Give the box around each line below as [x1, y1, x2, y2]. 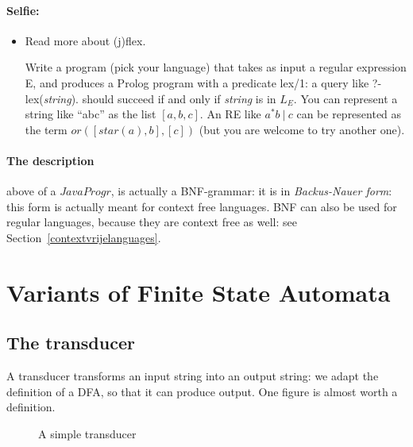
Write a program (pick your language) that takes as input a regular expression [25, 59, 407, 75]
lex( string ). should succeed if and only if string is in [25, 90, 276, 106]
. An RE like [199, 106, 261, 122]
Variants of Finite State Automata [6, 276, 391, 308]
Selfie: [6, 2, 40, 18]
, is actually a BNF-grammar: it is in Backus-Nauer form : [110, 183, 392, 199]
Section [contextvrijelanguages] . [6, 229, 161, 245]
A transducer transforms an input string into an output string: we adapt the [6, 368, 379, 384]
